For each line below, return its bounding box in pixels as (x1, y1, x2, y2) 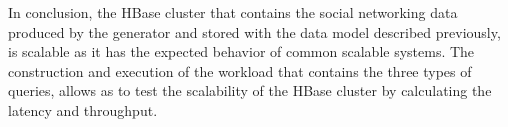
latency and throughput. (8, 99, 158, 120)
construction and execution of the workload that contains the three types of (8, 60, 472, 81)
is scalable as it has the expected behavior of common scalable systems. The (8, 41, 475, 62)
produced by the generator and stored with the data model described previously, (8, 21, 501, 42)
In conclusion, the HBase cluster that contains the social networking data (8, 2, 458, 22)
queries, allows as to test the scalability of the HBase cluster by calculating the (8, 80, 492, 101)
